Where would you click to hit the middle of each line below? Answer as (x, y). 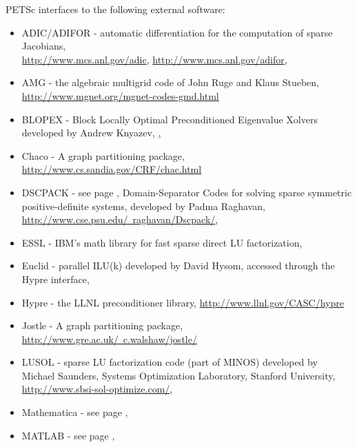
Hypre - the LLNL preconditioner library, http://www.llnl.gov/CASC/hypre (183, 302)
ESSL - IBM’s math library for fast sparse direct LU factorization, (162, 242)
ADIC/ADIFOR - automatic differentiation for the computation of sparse (177, 32)
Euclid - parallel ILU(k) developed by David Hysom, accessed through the (178, 266)
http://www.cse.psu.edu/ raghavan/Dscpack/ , (120, 219)
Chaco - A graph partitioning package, (103, 155)
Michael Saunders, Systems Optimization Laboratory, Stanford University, (178, 375)
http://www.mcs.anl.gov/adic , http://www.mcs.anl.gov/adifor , (154, 59)
